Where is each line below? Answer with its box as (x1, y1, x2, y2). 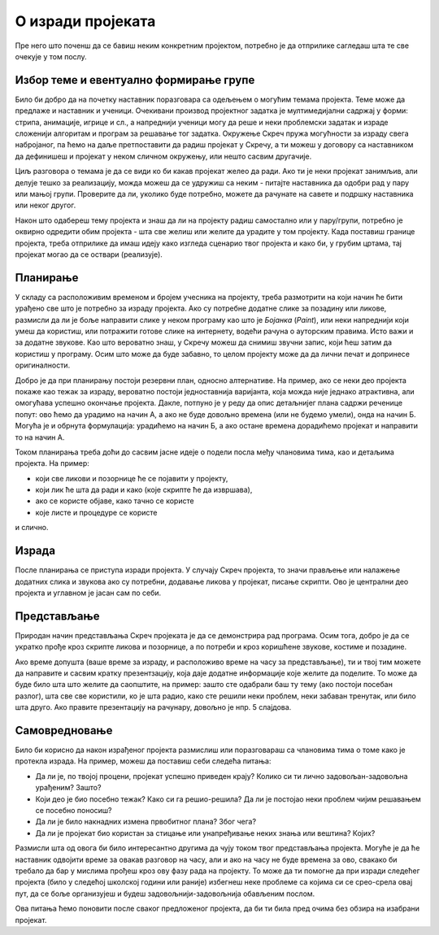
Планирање (15, 271, 79, 285)
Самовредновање (15, 724, 113, 737)
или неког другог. (15, 200, 76, 211)
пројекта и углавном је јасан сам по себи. (15, 588, 162, 598)
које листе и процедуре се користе (35, 507, 158, 517)
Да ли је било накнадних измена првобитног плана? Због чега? (35, 817, 256, 827)
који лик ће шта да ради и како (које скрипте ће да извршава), (35, 485, 253, 495)
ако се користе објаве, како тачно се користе (35, 496, 194, 506)
